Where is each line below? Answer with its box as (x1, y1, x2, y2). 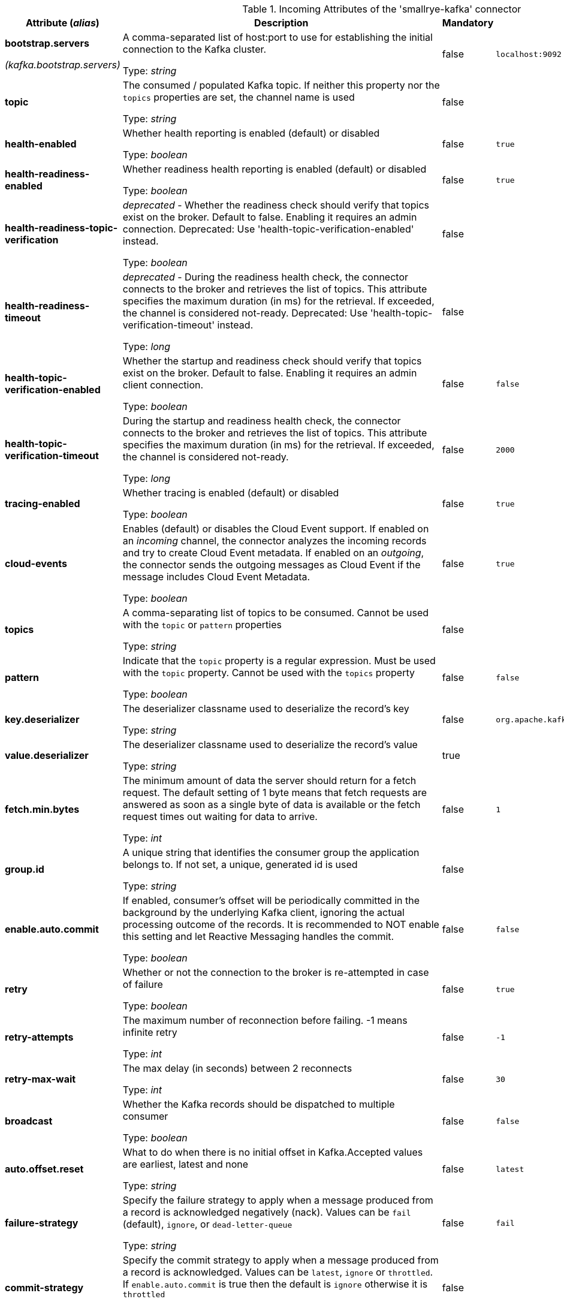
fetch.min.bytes (5, 803, 80, 815)
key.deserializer (5, 713, 80, 725)
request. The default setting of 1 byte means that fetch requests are (122, 786, 427, 798)
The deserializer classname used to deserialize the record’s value (122, 739, 418, 751)
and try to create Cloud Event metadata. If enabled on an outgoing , (122, 547, 424, 559)
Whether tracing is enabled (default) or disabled (122, 487, 339, 499)
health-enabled (5, 138, 77, 150)
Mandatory (442, 17, 494, 29)
